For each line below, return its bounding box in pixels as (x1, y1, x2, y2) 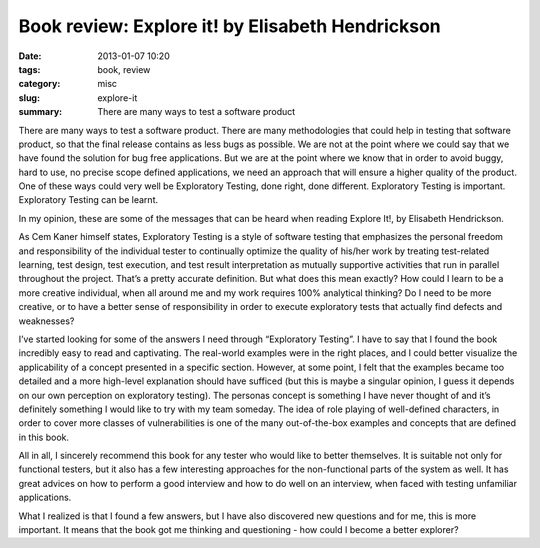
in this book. (18, 431, 70, 443)
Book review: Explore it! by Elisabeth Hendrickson (18, 15, 441, 37)
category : (18, 78, 61, 90)
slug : (18, 91, 40, 104)
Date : (18, 50, 42, 62)
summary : (18, 106, 63, 118)
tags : (18, 63, 41, 75)
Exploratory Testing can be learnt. (18, 194, 159, 206)
